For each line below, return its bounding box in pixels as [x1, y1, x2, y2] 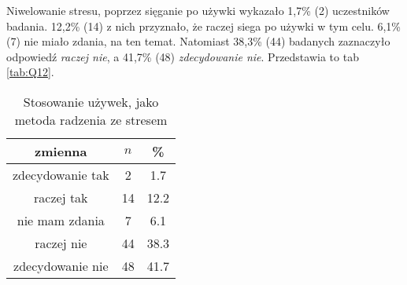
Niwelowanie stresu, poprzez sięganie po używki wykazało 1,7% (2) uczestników [6, 2, 390, 18]
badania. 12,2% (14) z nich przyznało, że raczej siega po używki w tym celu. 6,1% [6, 17, 401, 34]
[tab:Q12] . [6, 64, 54, 80]
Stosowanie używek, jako [23, 92, 159, 111]
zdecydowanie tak [13, 165, 109, 184]
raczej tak [34, 188, 88, 206]
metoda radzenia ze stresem [14, 110, 168, 129]
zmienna [35, 141, 87, 160]
